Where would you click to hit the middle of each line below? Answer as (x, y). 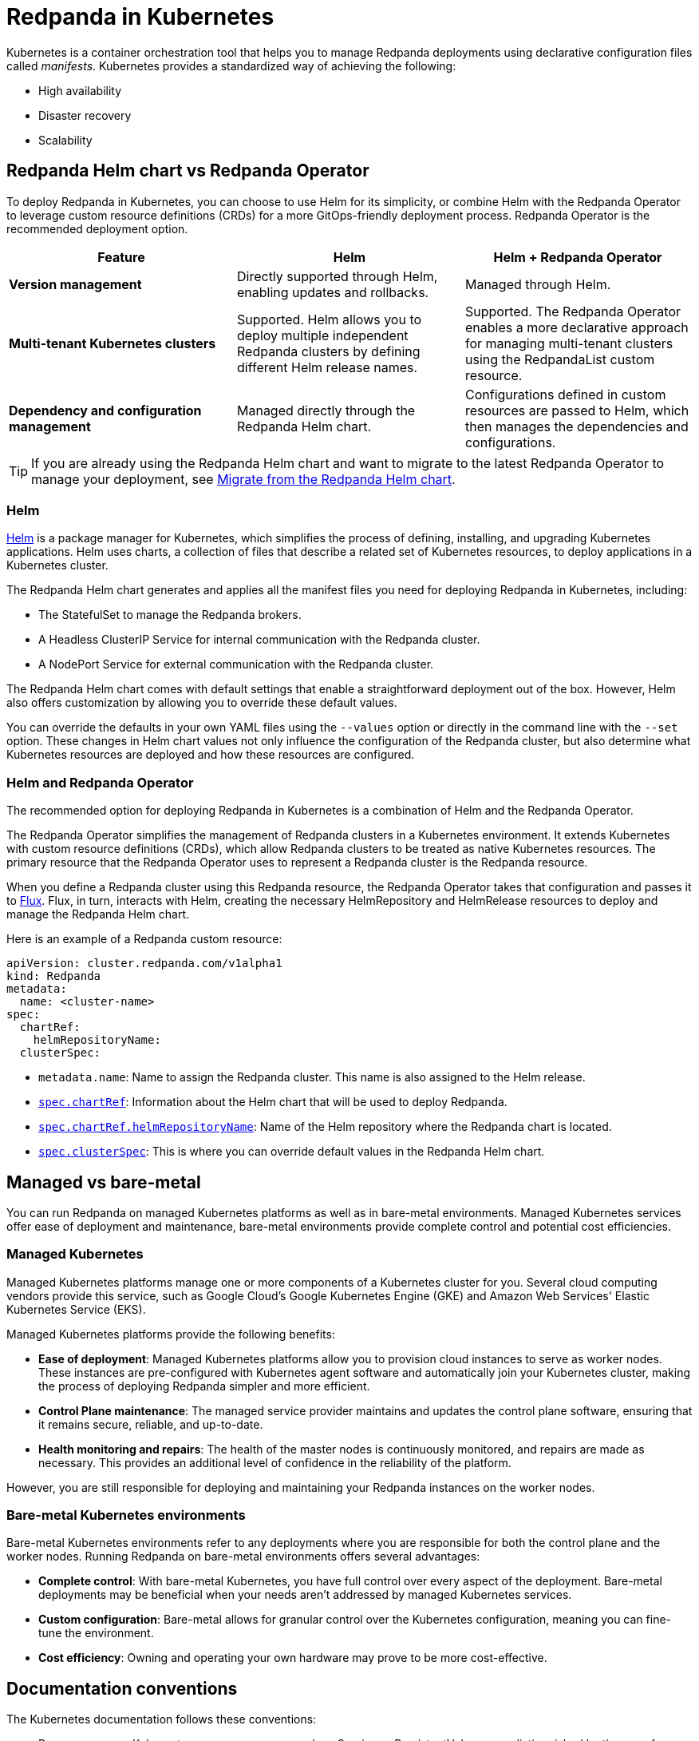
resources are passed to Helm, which (577, 410)
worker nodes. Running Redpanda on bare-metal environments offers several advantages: (243, 1557)
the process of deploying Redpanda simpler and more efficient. (204, 1386)
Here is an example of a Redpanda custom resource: (144, 939)
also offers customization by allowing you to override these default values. (202, 703)
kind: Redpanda (54, 976)
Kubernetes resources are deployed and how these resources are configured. (211, 755)
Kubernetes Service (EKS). (76, 1309)
